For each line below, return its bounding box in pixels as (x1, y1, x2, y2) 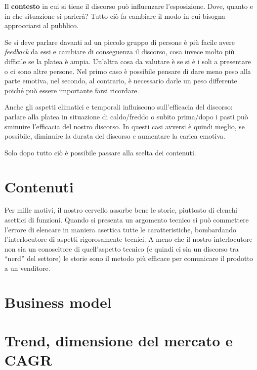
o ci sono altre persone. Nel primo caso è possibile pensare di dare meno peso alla (4, 66, 251, 76)
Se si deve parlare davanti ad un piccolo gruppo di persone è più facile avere (4, 37, 235, 47)
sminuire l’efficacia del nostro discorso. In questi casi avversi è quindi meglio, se (4, 121, 245, 131)
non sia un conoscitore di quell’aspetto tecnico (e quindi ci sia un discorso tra (4, 243, 239, 254)
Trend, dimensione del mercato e (4, 331, 233, 351)
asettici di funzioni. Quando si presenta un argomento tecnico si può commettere (4, 215, 249, 225)
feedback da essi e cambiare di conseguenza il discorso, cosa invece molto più (4, 46, 235, 57)
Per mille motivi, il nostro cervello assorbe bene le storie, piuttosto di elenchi (4, 205, 237, 215)
